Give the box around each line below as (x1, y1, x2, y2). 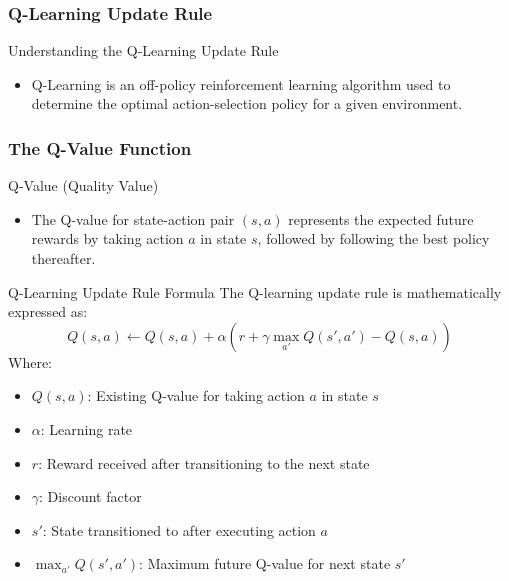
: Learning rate (40, 418, 133, 439)
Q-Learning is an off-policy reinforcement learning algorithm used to (31, 73, 451, 94)
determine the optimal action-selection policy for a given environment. (31, 93, 463, 114)
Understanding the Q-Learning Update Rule (8, 40, 279, 61)
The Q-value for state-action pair (31, 208, 235, 229)
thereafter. (31, 248, 96, 268)
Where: (8, 351, 52, 372)
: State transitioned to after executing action (42, 519, 316, 540)
